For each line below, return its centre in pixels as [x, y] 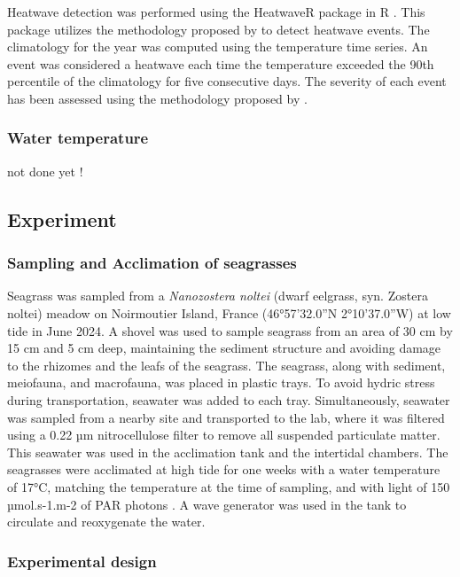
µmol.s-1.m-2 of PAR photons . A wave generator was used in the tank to [207, 504]
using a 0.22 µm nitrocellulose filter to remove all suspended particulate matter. [224, 435]
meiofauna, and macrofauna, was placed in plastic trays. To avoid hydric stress [221, 382]
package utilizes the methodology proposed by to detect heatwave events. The [218, 29]
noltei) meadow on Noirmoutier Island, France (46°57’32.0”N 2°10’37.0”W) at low [229, 312]
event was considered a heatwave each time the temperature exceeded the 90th [221, 63]
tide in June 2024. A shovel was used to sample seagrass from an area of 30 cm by [230, 330]
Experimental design [82, 561]
